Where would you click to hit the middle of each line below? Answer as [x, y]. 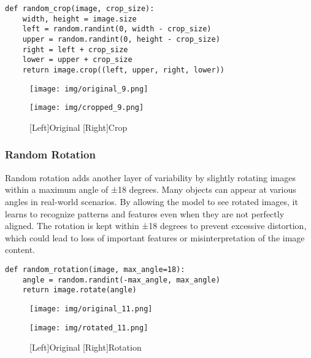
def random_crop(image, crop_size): [80, 9]
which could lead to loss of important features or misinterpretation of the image [155, 237]
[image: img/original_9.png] [89, 89]
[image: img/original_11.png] [91, 309]
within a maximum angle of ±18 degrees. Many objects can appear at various [151, 189]
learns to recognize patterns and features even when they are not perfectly [145, 213]
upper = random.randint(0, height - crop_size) [121, 39]
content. [20, 250]
